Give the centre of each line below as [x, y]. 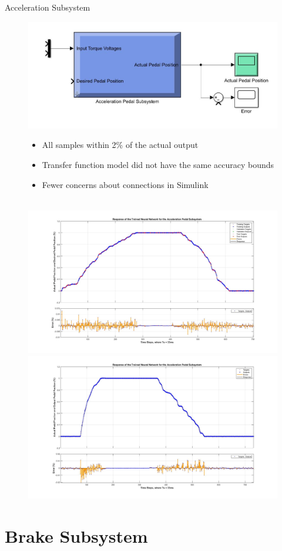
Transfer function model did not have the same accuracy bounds [158, 165]
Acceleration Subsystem [48, 7]
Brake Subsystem [76, 535]
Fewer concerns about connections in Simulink [125, 184]
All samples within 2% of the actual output [120, 145]
